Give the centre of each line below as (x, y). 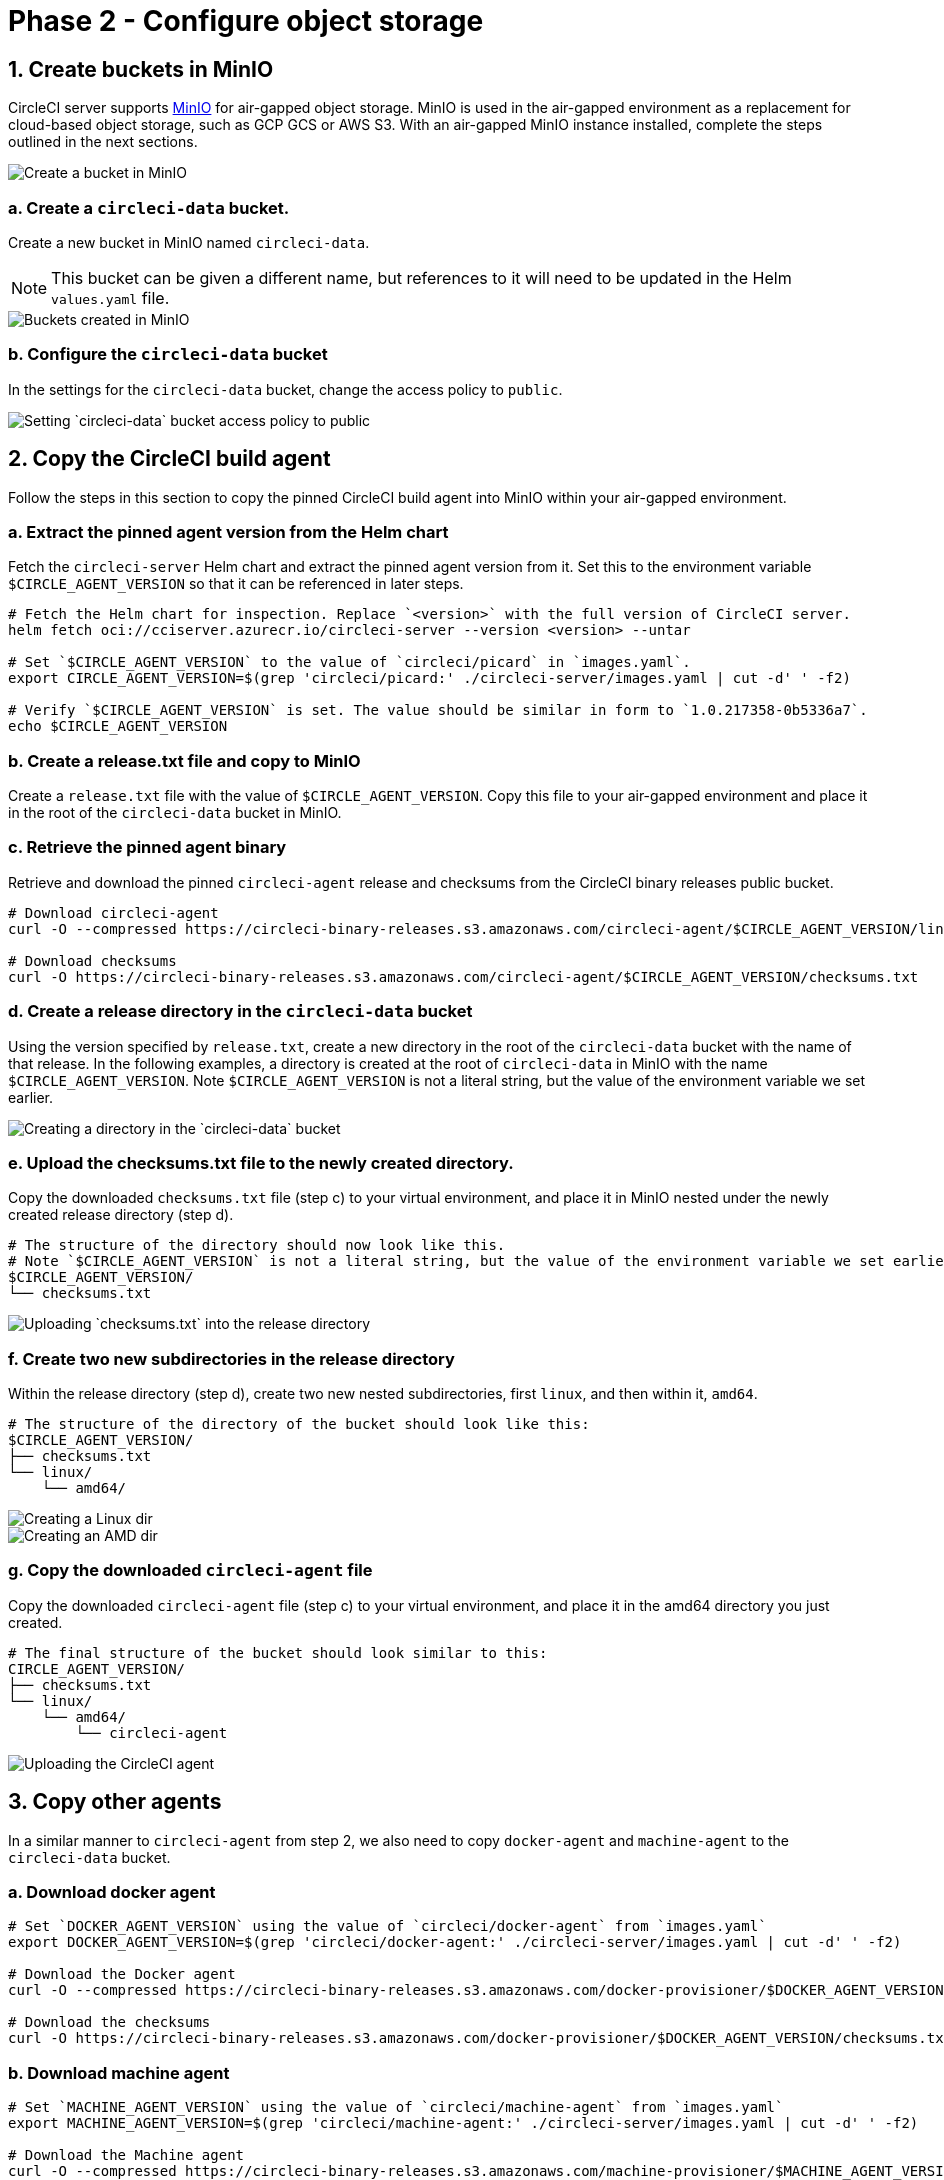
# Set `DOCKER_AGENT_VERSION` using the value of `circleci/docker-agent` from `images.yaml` (387, 1926)
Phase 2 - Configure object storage (246, 21)
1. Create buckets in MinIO (141, 69)
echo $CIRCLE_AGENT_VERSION (118, 726)
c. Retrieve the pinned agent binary (147, 847)
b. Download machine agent (119, 2072)
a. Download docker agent (112, 1891)
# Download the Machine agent (126, 2155)
